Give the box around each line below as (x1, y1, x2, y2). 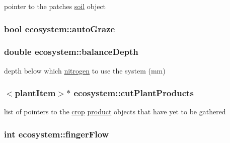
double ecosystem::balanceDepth (4, 45, 138, 58)
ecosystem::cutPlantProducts (73, 87, 194, 99)
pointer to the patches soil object (4, 1, 106, 11)
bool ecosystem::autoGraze (4, 22, 115, 35)
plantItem (15, 87, 56, 99)
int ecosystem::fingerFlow (4, 127, 109, 140)
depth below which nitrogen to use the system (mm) (4, 65, 166, 76)
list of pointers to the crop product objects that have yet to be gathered (4, 106, 226, 117)
